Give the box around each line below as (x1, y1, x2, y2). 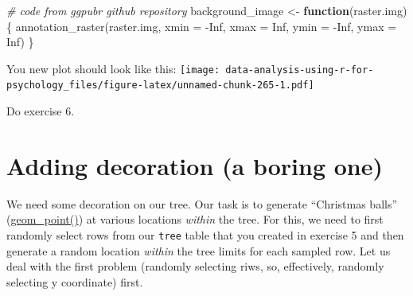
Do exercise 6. (6, 103, 75, 119)
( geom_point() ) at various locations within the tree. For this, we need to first (6, 211, 384, 228)
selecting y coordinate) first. (6, 273, 143, 290)
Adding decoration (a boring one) (6, 149, 383, 181)
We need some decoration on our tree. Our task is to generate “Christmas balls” (6, 195, 398, 212)
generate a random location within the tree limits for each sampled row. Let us (6, 242, 391, 259)
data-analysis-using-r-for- (225, 64, 374, 76)
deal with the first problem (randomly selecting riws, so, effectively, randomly (6, 258, 384, 275)
